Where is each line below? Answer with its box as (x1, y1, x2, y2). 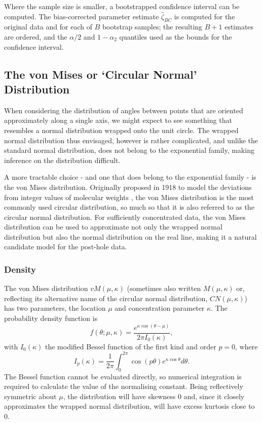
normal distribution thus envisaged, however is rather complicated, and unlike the (4, 135, 258, 145)
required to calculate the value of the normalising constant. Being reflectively (4, 381, 243, 392)
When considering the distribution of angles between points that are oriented (4, 105, 243, 115)
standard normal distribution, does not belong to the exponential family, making (4, 145, 254, 155)
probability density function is (4, 313, 98, 323)
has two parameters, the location (4, 303, 106, 313)
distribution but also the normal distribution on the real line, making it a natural (4, 231, 257, 242)
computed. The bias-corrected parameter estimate (4, 11, 159, 21)
